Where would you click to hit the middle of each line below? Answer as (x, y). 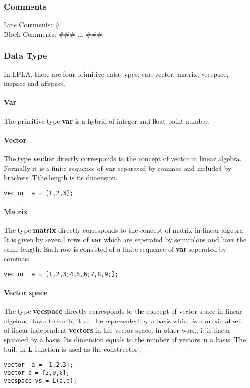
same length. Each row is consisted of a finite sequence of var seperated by (115, 249)
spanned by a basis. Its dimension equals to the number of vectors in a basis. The (125, 339)
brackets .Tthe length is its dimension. (61, 177)
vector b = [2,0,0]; (37, 373)
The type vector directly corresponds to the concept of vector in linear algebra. (123, 158)
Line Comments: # (32, 25)
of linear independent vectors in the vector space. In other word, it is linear (117, 330)
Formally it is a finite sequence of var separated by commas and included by (118, 168)
